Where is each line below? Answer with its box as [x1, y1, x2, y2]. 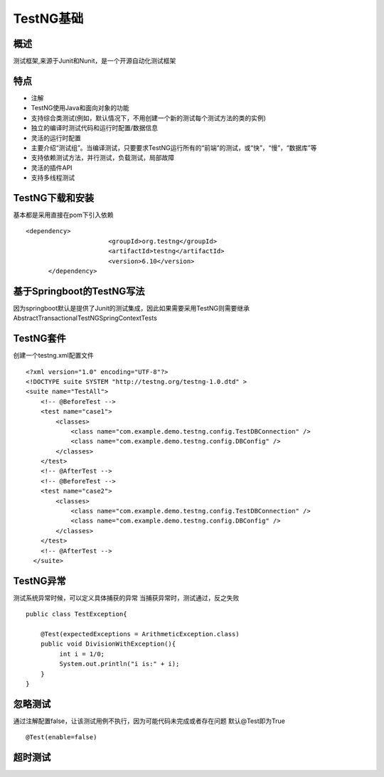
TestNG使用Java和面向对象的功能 [31, 104, 129, 112]
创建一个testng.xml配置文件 [13, 351, 94, 360]
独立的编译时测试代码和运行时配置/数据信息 [31, 124, 159, 132]
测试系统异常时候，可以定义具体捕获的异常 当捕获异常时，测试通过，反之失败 [13, 594, 240, 602]
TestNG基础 [13, 11, 84, 26]
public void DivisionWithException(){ [40, 640, 176, 648]
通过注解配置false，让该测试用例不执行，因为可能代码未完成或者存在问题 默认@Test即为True [13, 717, 286, 725]
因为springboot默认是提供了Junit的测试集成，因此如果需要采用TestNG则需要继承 [13, 304, 250, 312]
